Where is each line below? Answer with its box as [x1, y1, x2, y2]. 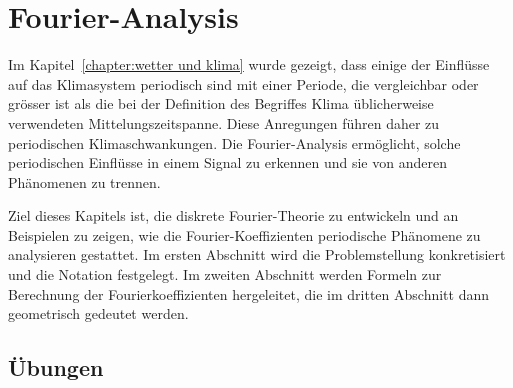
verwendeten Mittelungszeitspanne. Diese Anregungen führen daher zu [8, 112, 440, 133]
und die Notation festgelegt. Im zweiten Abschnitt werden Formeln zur [8, 264, 442, 285]
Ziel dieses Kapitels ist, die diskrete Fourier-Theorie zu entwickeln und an [8, 205, 459, 226]
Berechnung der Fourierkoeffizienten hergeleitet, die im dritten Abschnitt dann [8, 283, 489, 304]
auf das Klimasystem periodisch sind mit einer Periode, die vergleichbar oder [8, 73, 479, 94]
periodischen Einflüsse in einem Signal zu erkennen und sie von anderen [8, 152, 447, 173]
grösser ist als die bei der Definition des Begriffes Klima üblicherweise [8, 93, 434, 114]
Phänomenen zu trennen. [8, 171, 161, 192]
